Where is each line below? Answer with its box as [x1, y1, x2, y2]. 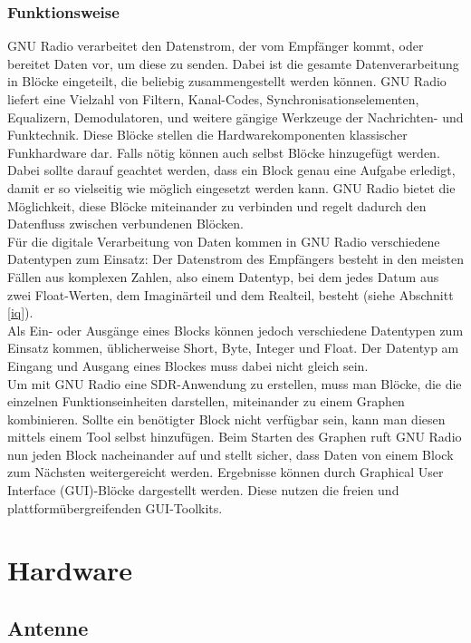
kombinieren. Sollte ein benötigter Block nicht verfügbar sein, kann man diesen [7, 409, 446, 428]
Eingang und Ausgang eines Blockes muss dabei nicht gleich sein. [7, 356, 369, 375]
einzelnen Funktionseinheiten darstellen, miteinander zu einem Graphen [7, 392, 405, 411]
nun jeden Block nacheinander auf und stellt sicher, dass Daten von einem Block [7, 444, 454, 463]
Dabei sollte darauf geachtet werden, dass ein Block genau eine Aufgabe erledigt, [7, 161, 456, 180]
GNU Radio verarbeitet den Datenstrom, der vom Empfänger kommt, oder [7, 36, 424, 55]
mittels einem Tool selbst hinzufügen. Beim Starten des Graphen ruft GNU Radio [7, 427, 462, 446]
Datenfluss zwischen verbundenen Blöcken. [7, 214, 244, 233]
